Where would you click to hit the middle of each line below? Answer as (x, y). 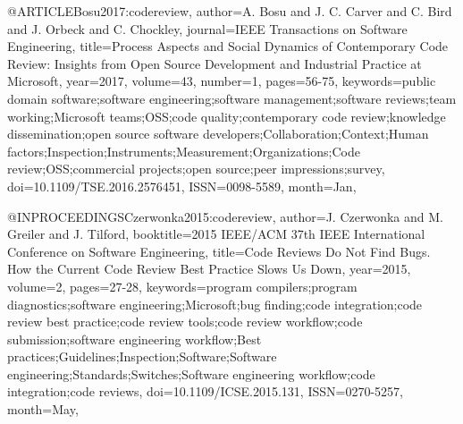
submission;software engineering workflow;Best (135, 339)
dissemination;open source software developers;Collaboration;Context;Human (218, 134)
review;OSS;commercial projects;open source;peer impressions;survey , (196, 169)
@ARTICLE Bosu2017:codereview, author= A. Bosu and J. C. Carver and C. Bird (230, 11)
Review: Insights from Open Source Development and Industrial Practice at (215, 63)
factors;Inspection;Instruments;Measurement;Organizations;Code (184, 151)
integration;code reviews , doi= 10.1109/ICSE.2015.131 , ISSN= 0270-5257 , (205, 391)
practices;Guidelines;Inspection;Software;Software (142, 356)
